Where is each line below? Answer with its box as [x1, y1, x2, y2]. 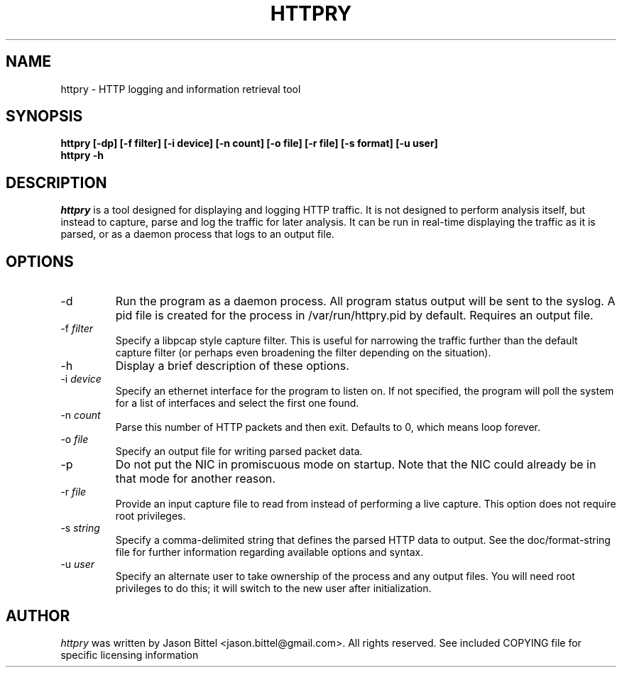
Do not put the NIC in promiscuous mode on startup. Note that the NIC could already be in [115, 457, 596, 472]
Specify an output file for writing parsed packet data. [115, 445, 363, 458]
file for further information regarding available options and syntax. [115, 546, 424, 559]
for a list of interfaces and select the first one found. [115, 397, 359, 410]
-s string [60, 522, 100, 535]
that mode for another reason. [115, 471, 275, 486]
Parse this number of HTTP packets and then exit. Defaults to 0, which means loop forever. [115, 421, 541, 434]
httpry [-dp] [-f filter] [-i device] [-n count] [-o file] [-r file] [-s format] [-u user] [60, 137, 438, 150]
